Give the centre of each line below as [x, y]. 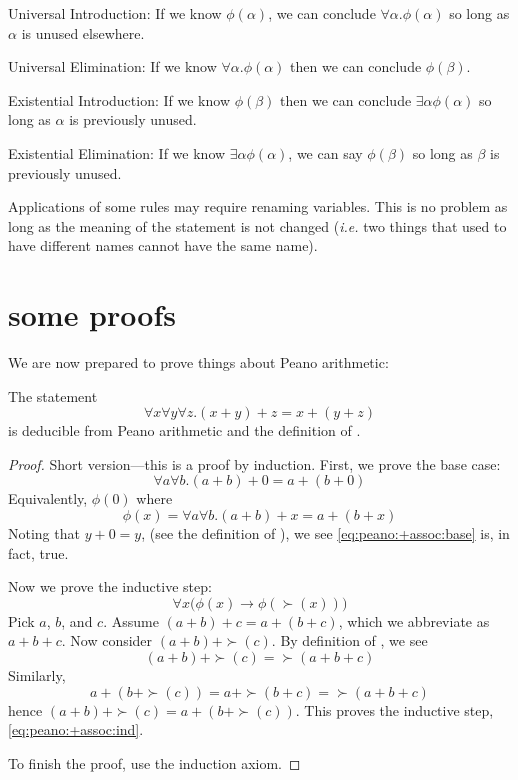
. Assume [131, 620]
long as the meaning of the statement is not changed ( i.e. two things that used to [257, 225]
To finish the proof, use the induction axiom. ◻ [154, 762]
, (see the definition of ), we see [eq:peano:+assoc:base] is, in [325, 533]
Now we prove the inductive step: [110, 586]
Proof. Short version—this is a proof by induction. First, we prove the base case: [254, 463]
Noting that [44, 533]
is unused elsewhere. [83, 32]
